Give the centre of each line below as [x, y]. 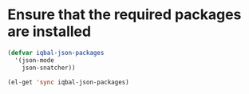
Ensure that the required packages [125, 15]
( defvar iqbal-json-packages [56, 53]
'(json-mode [35, 60]
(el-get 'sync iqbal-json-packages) [68, 82]
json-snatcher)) [49, 68]
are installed [49, 31]
